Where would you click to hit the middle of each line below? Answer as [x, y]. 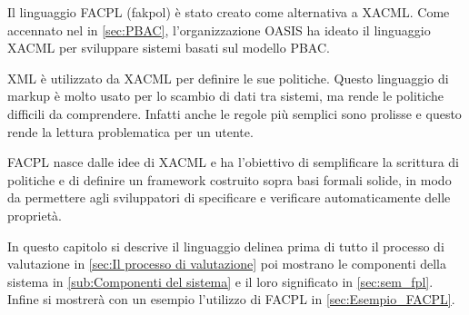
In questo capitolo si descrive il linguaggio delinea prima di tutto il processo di [226, 246]
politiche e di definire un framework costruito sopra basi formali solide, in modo [230, 179]
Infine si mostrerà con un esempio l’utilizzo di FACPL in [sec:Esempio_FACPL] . [231, 299]
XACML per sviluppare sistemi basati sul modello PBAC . [169, 48]
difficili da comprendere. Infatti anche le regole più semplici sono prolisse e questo [234, 113]
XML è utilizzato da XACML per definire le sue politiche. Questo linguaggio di [228, 78]
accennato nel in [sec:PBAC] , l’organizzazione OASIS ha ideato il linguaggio [219, 30]
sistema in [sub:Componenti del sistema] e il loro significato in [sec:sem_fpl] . [220, 281]
